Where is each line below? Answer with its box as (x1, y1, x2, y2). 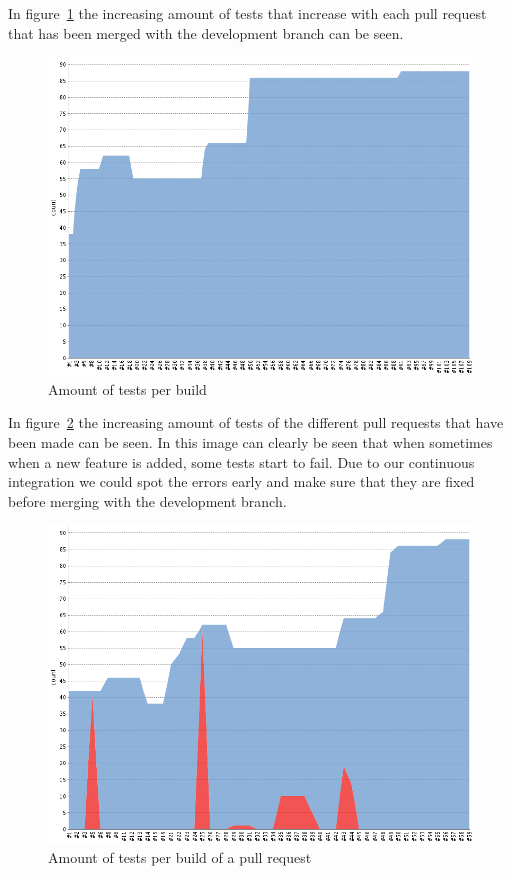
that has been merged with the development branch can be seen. (8, 22, 404, 43)
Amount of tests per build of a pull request (48, 846, 312, 867)
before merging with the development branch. (8, 490, 287, 511)
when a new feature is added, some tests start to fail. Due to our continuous (8, 451, 475, 472)
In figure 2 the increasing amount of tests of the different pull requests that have (8, 412, 504, 433)
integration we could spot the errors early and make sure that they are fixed (8, 471, 475, 492)
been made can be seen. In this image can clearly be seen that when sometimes (8, 431, 493, 452)
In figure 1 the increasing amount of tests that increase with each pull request (8, 3, 487, 23)
